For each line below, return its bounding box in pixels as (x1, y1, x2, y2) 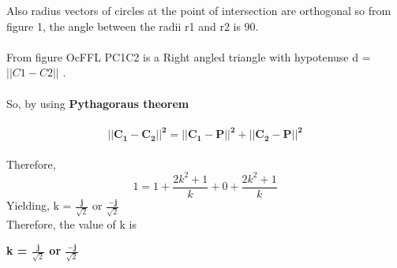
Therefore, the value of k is (6, 215, 137, 232)
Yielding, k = (6, 197, 72, 213)
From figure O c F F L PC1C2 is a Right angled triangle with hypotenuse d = (6, 48, 371, 65)
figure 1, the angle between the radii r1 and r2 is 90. (6, 17, 259, 34)
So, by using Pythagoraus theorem (6, 95, 189, 111)
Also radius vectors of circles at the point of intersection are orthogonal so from (6, 2, 391, 18)
